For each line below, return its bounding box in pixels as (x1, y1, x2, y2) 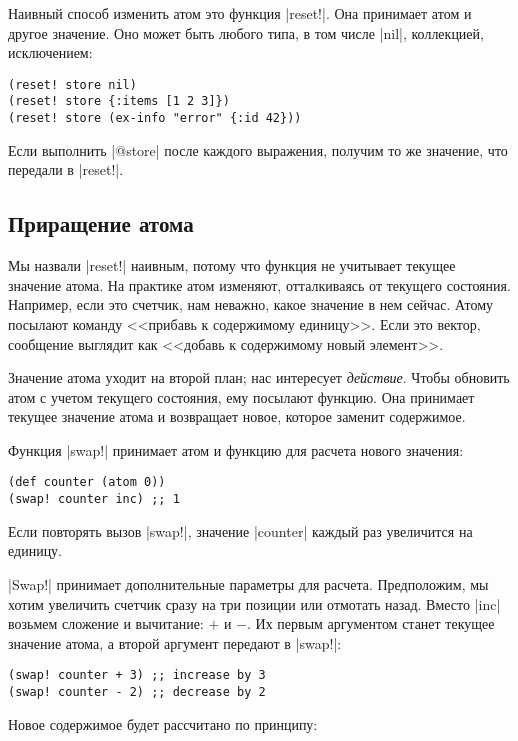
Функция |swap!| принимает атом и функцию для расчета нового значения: (8, 439, 464, 460)
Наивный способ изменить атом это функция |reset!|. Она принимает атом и (8, 3, 472, 23)
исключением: (8, 42, 93, 63)
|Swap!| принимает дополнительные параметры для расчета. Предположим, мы (8, 573, 489, 594)
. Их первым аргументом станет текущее (247, 613, 495, 634)
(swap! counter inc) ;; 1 (8, 492, 180, 507)
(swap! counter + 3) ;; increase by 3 (8, 668, 266, 683)
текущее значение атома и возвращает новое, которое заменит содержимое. (8, 406, 466, 427)
